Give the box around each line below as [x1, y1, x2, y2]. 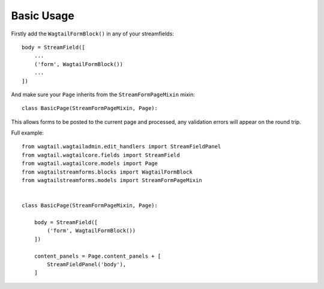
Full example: [11, 129, 44, 136]
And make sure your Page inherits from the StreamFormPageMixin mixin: [11, 91, 195, 98]
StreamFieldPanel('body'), [47, 261, 127, 267]
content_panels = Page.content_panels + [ [34, 252, 161, 260]
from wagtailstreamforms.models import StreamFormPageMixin [22, 177, 202, 184]
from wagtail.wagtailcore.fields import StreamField [22, 151, 180, 159]
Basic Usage [11, 9, 74, 22]
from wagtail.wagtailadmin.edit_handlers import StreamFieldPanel [22, 143, 221, 150]
